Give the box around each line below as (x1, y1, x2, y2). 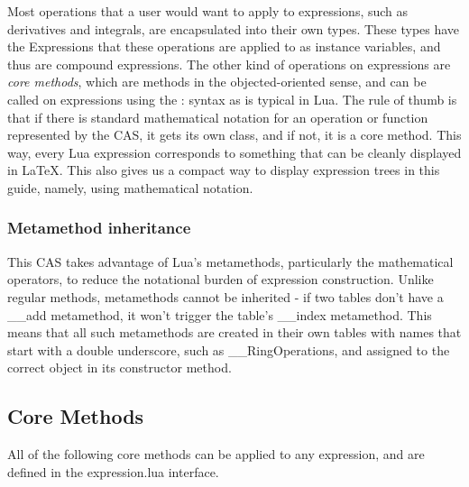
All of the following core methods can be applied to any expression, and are (7, 445, 425, 464)
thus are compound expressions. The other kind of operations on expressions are (7, 54, 451, 73)
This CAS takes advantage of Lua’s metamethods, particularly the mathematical (7, 252, 454, 271)
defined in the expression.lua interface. (7, 462, 219, 481)
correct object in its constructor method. (7, 358, 232, 377)
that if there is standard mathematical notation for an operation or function (7, 107, 428, 126)
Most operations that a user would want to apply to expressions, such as (7, 2, 409, 20)
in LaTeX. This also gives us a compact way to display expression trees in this (7, 161, 440, 179)
